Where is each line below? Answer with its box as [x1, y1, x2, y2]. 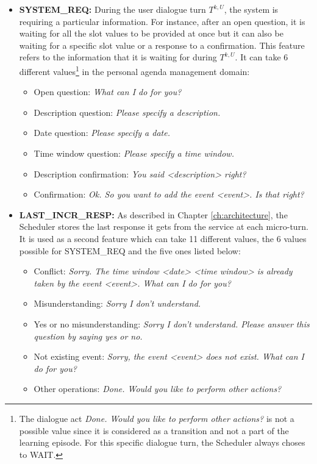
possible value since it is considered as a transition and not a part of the [19, 424, 289, 437]
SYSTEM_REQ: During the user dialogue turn [19, 3, 206, 15]
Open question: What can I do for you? [34, 85, 182, 98]
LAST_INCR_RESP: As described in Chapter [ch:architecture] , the [19, 208, 288, 221]
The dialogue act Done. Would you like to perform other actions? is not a [19, 412, 294, 424]
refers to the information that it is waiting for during [19, 51, 217, 63]
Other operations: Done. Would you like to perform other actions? [34, 382, 282, 395]
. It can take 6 [235, 51, 288, 63]
